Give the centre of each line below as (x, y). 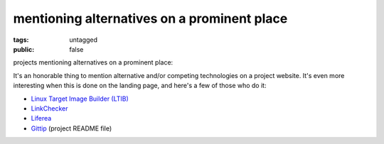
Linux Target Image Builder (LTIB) (80, 99)
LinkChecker (49, 108)
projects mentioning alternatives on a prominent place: (93, 62)
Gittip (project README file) (71, 128)
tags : (21, 40)
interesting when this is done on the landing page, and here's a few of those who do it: (140, 86)
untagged (83, 40)
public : (24, 49)
